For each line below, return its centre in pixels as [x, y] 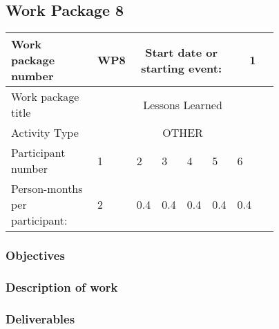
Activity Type [45, 133]
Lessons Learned [183, 104]
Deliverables [40, 318]
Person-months [47, 189]
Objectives [35, 255]
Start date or [182, 52]
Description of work [62, 286]
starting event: [182, 68]
